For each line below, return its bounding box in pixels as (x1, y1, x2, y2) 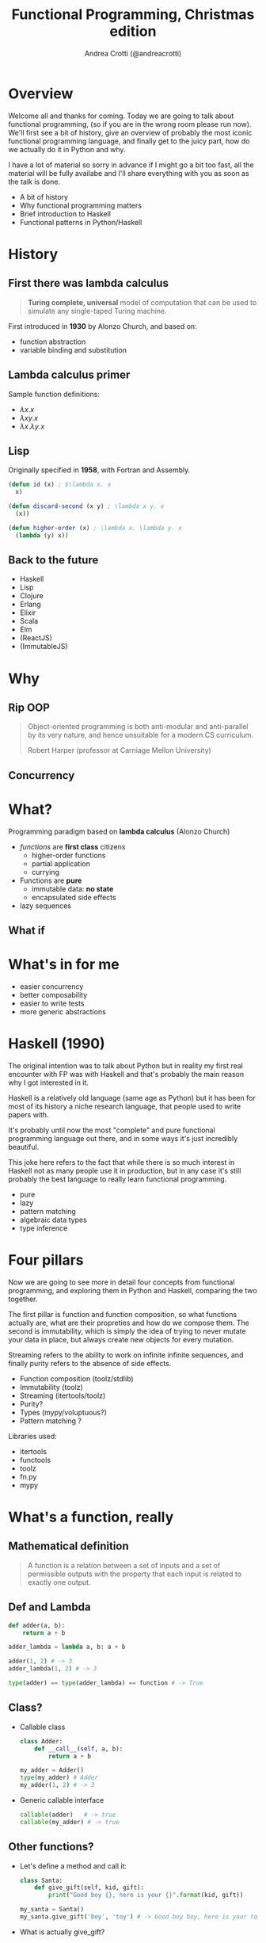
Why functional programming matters (19, 200, 142, 210)
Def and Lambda (8, 1601, 91, 1614)
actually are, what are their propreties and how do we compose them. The (8, 1318, 249, 1327)
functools (19, 1455, 51, 1464)
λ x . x (19, 404, 35, 414)
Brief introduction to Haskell (19, 208, 111, 219)
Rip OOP (8, 700, 50, 714)
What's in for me (8, 956, 120, 974)
